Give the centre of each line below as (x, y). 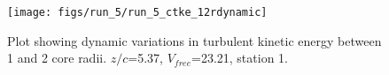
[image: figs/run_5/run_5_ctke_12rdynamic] (137, 12)
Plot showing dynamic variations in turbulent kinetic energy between (194, 40)
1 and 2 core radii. (57, 58)
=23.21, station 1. (240, 58)
